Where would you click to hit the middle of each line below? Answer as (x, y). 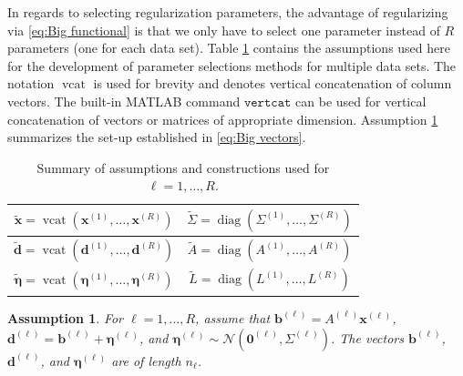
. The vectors (367, 337)
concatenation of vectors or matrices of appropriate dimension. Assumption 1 (223, 119)
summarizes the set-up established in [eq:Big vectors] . (157, 137)
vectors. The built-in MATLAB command (124, 101)
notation (31, 83)
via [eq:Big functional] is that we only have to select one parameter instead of (224, 30)
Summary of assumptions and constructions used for (183, 167)
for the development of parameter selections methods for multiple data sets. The (232, 65)
